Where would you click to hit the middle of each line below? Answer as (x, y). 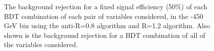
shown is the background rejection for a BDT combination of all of (105, 35)
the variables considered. (41, 44)
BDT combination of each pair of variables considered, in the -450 (104, 16)
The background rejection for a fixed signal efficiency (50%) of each (106, 6)
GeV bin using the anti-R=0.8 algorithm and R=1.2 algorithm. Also (107, 25)
